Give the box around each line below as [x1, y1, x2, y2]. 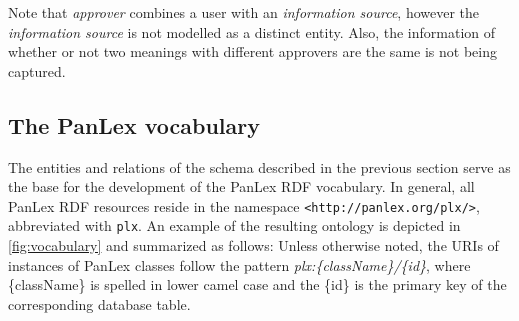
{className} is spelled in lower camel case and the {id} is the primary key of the [8, 274, 507, 295]
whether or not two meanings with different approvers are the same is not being [8, 41, 497, 62]
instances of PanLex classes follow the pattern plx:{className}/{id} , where [8, 254, 471, 275]
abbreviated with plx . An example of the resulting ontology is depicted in [8, 215, 461, 236]
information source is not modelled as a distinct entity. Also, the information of [8, 21, 496, 42]
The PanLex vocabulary [8, 109, 260, 140]
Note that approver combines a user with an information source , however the [8, 2, 480, 22]
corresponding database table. [8, 293, 191, 314]
